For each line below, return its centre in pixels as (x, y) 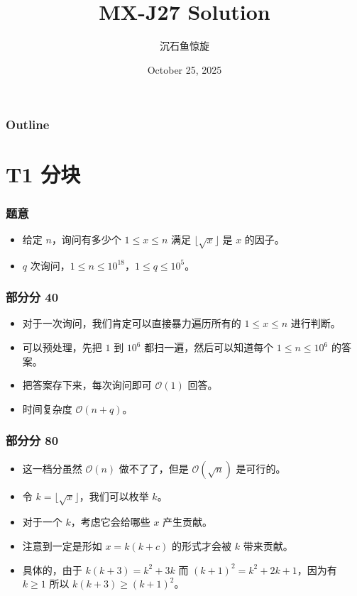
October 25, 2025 (185, 69)
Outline (28, 125)
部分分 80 (32, 440)
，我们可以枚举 (114, 496)
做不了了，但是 (154, 468)
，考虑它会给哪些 (110, 522)
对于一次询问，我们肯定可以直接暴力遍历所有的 (132, 323)
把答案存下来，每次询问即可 (87, 385)
